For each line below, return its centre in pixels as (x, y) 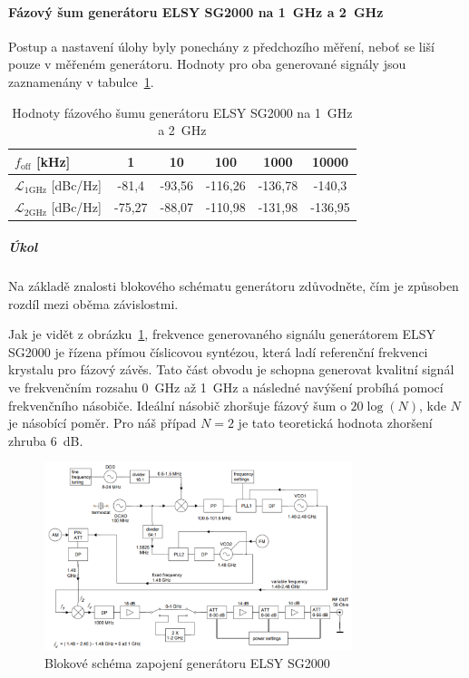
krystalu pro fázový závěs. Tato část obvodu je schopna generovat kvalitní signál (231, 369)
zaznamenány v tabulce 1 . (81, 81)
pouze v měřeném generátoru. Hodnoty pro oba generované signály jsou (207, 64)
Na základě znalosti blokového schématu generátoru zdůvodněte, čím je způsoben (234, 286)
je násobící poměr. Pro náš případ (103, 423)
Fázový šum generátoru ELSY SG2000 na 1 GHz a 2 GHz (196, 11)
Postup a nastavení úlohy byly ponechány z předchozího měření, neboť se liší (221, 46)
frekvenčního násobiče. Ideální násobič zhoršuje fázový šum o (177, 405)
